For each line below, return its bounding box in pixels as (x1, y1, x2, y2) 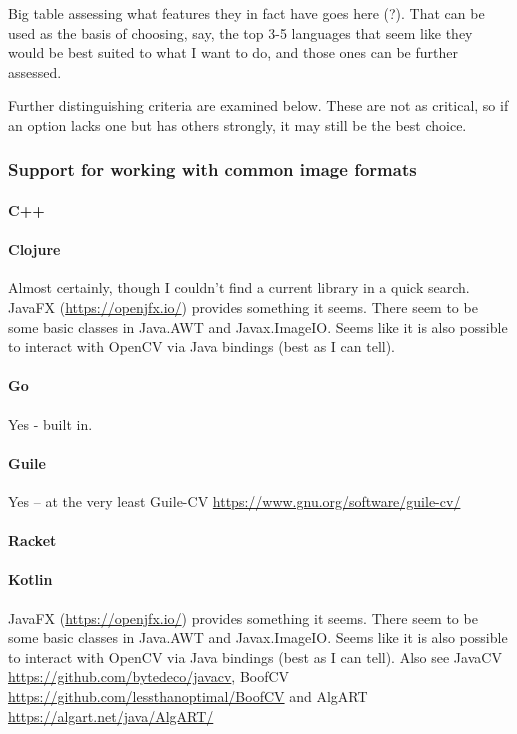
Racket (8, 530, 57, 551)
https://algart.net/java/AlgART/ (8, 705, 214, 726)
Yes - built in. (8, 413, 93, 434)
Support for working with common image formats (8, 157, 417, 182)
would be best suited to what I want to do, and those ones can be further (8, 42, 458, 63)
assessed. (8, 61, 62, 82)
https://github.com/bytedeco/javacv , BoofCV (8, 666, 290, 687)
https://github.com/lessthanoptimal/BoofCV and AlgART (8, 685, 368, 706)
